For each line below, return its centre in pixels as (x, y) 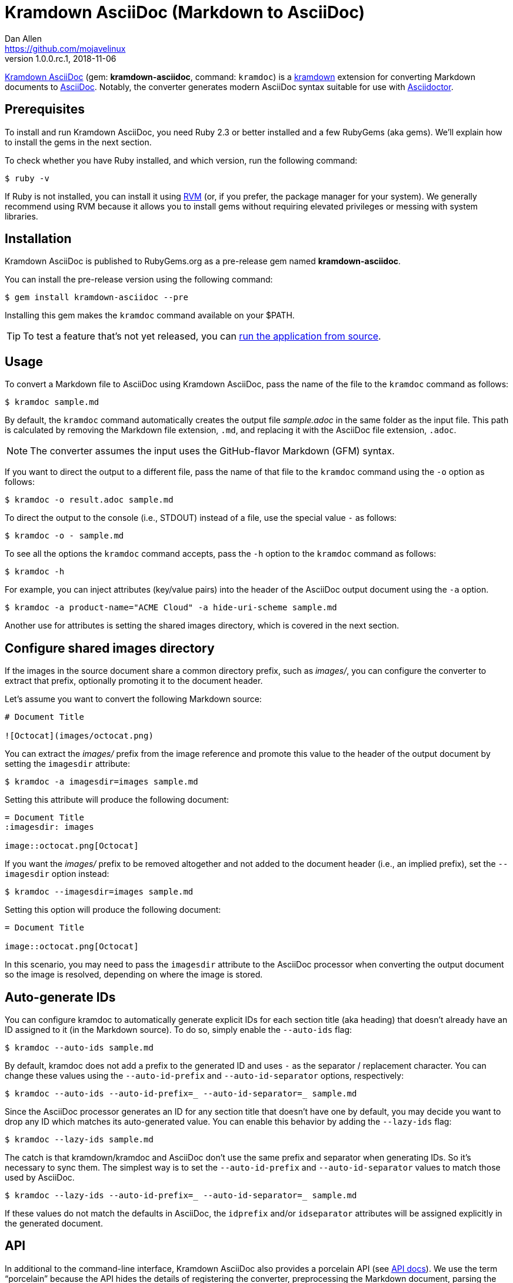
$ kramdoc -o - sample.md (64, 536)
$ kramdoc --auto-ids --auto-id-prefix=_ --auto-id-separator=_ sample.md (181, 1093)
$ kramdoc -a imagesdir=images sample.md (101, 782)
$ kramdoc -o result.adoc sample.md (89, 500)
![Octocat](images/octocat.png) (79, 736)
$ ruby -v (27, 178)
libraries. (21, 216)
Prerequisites (45, 109)
